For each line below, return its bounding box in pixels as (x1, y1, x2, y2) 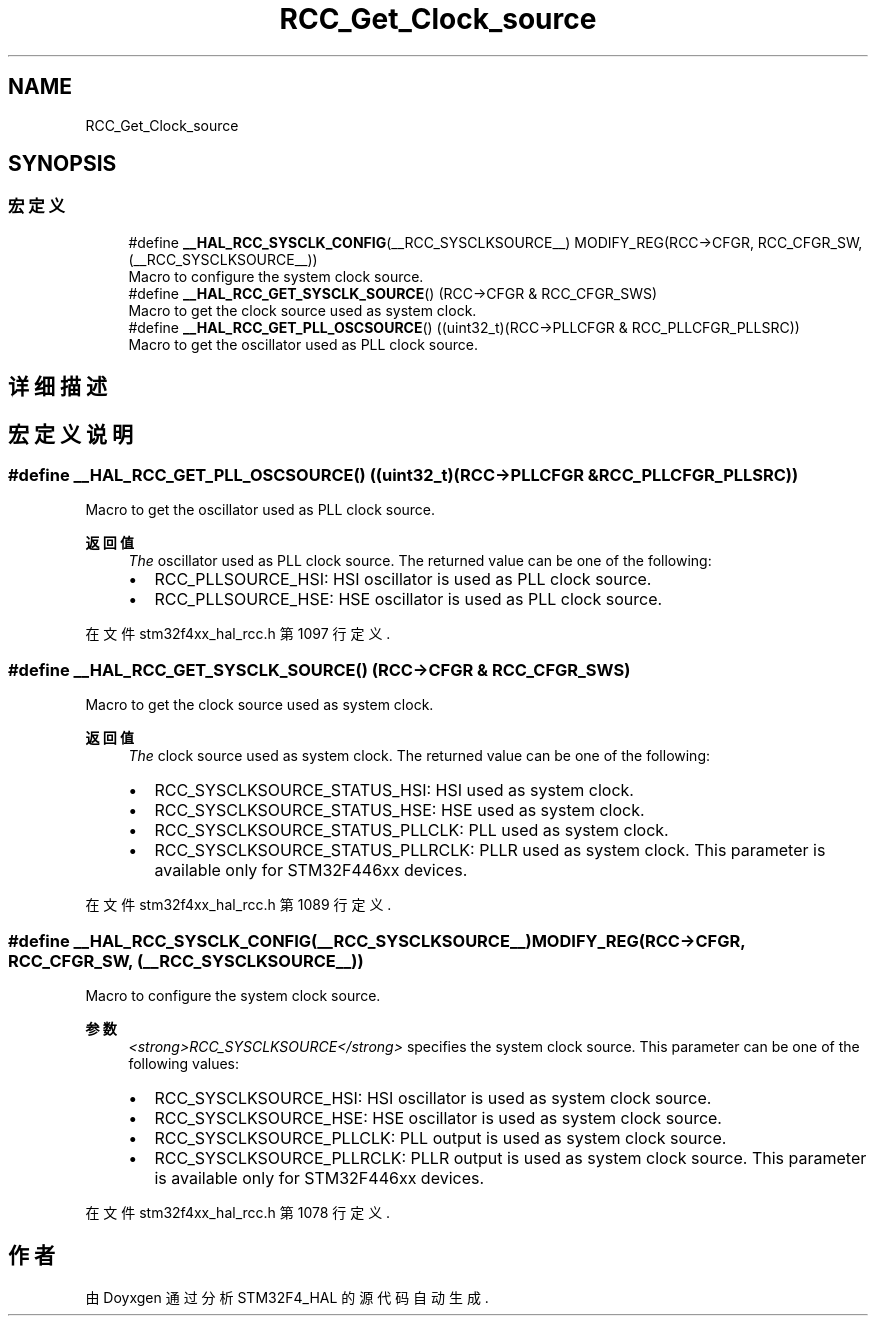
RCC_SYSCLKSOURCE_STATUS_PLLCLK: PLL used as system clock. (154, 820, 669, 841)
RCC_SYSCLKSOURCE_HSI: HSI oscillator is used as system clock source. (154, 1087, 712, 1108)
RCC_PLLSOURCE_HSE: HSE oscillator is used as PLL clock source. (154, 589, 663, 610)
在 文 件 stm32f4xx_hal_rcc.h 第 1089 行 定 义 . (85, 896, 392, 914)
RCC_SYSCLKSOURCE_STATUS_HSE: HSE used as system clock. (154, 800, 645, 821)
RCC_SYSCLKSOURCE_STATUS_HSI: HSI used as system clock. (154, 780, 634, 801)
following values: (128, 1054, 240, 1072)
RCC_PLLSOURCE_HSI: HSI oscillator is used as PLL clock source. (154, 569, 652, 590)
